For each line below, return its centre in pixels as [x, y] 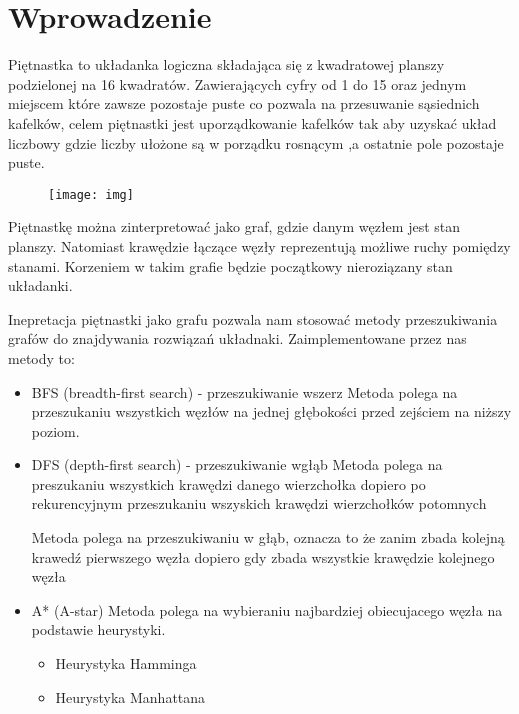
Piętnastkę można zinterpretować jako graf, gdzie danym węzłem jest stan [234, 226]
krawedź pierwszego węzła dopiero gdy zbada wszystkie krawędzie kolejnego [263, 556]
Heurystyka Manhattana [130, 696]
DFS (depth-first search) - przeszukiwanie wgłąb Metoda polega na [237, 464]
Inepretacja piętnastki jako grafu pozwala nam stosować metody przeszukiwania [253, 318]
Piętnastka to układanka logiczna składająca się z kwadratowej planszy [226, 64]
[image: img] [91, 194]
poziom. [55, 430]
